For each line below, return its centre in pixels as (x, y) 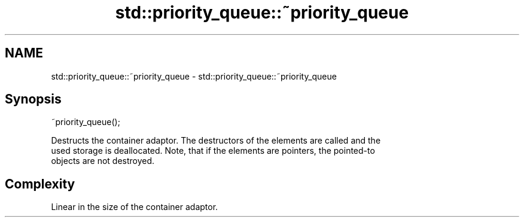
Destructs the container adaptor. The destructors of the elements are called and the (216, 141)
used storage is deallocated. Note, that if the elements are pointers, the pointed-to (213, 151)
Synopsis (33, 99)
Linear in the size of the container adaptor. (135, 207)
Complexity (40, 184)
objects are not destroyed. (103, 161)
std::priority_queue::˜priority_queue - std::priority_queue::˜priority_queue (194, 76)
